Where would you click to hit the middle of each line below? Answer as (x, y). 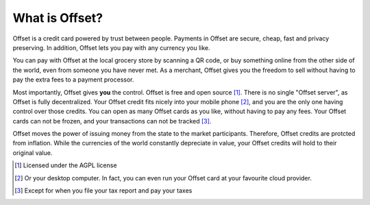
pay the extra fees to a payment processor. (73, 80)
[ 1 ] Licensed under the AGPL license (66, 165)
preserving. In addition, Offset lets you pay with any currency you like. (111, 47)
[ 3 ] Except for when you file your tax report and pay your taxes (103, 191)
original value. (33, 153)
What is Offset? (58, 18)
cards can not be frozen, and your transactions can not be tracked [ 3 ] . (112, 121)
